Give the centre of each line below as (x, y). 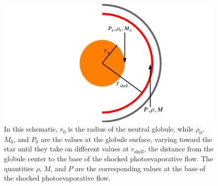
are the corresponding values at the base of (140, 168)
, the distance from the (179, 149)
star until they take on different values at (66, 149)
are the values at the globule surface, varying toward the (127, 139)
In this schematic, (31, 129)
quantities (19, 168)
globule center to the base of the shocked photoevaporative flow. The (109, 159)
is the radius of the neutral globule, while (131, 129)
